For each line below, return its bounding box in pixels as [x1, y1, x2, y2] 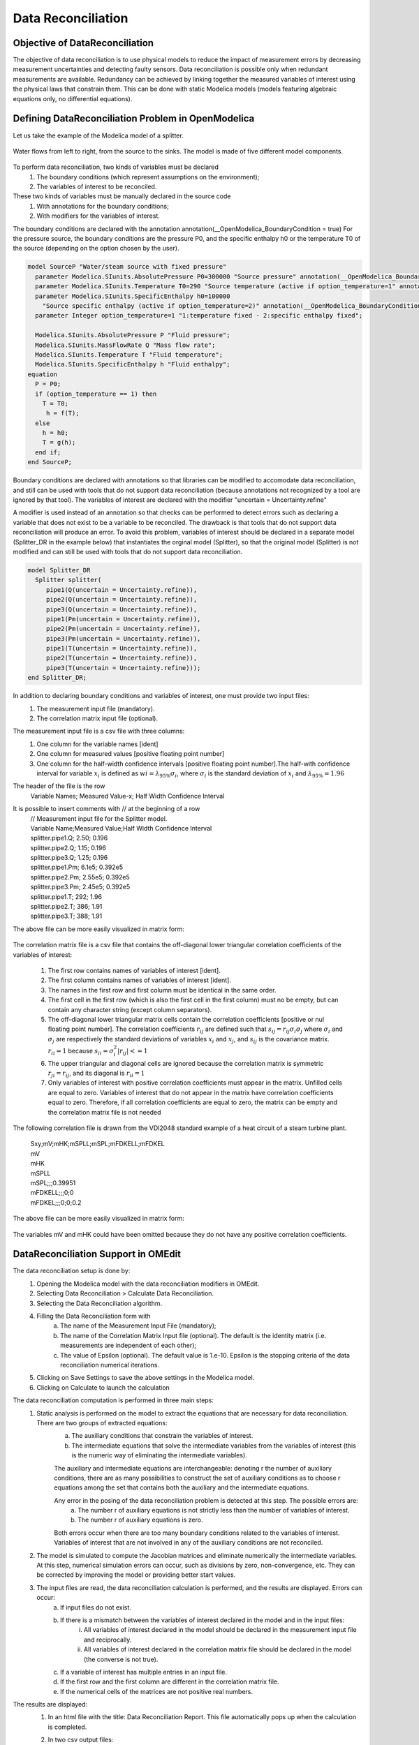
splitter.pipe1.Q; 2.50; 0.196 [30, 834, 108, 842]
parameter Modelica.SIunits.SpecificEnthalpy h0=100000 [35, 292, 230, 300]
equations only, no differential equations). [13, 94, 133, 103]
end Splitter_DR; [27, 674, 87, 682]
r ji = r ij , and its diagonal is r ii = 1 [47, 1069, 145, 1078]
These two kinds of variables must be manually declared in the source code [13, 192, 231, 200]
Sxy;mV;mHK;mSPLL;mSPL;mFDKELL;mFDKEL [30, 1140, 166, 1148]
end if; [35, 448, 61, 456]
